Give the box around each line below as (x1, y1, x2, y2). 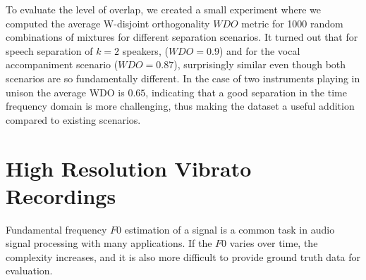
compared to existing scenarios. (6, 112, 141, 127)
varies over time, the (229, 236, 318, 250)
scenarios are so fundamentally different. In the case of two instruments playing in (6, 70, 360, 85)
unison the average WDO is (6, 84, 125, 99)
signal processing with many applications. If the (6, 236, 212, 250)
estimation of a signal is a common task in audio (124, 222, 335, 236)
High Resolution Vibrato (6, 153, 252, 182)
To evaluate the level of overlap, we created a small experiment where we (6, 2, 321, 16)
